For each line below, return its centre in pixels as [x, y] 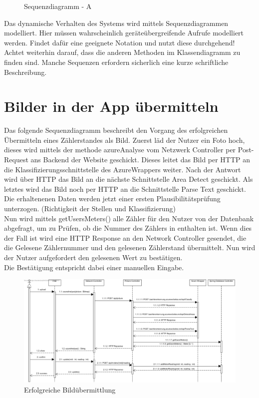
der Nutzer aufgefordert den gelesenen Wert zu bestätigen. [93, 257]
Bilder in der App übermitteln [111, 106]
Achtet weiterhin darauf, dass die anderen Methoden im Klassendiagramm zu [122, 52]
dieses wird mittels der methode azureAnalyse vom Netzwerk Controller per [120, 150]
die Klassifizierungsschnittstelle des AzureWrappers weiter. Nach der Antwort [123, 169]
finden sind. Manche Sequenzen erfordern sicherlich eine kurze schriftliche [116, 62]
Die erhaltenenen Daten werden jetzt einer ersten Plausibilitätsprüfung [112, 199]
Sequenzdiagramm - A [58, 6]
